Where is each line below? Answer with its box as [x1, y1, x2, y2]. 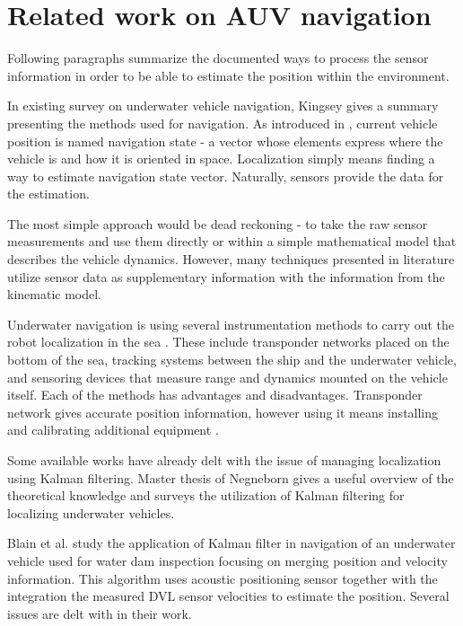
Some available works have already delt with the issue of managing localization [7, 451, 441, 469]
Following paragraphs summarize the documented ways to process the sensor [7, 48, 429, 67]
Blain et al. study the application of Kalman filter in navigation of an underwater [7, 533, 456, 552]
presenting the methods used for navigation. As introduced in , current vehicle [7, 113, 438, 132]
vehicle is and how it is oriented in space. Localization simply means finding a [7, 149, 435, 168]
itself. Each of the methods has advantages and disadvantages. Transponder [7, 385, 423, 404]
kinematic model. [7, 285, 101, 304]
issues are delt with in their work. [7, 604, 192, 622]
